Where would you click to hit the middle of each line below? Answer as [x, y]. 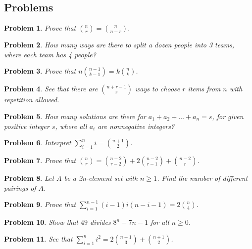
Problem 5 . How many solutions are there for [75, 116]
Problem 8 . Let [29, 178]
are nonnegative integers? [136, 126]
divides [101, 222]
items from [204, 89]
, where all [71, 126]
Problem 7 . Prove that [40, 160]
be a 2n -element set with [101, 178]
